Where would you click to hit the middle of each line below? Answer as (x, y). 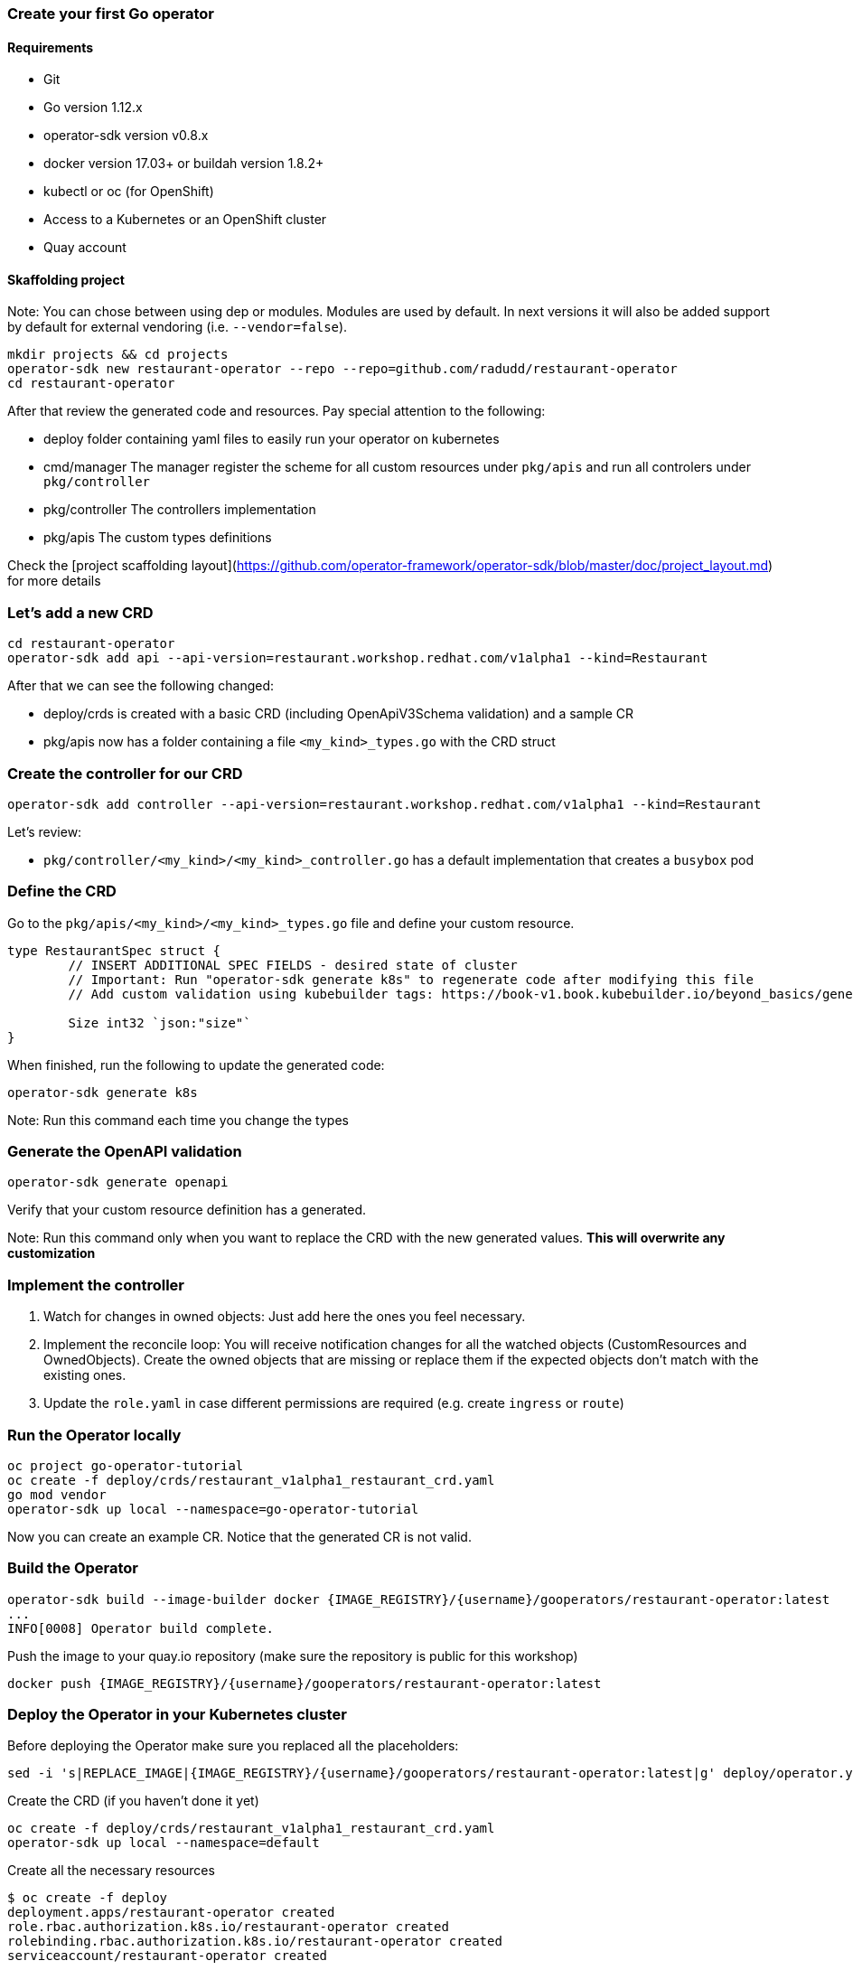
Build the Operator (73, 1568)
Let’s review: (45, 831)
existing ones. (85, 1375)
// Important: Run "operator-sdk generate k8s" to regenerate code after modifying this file (411, 979)
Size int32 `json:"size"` (159, 1023)
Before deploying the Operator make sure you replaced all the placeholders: (233, 1746)
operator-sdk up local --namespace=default (164, 1843)
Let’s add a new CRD (80, 612)
